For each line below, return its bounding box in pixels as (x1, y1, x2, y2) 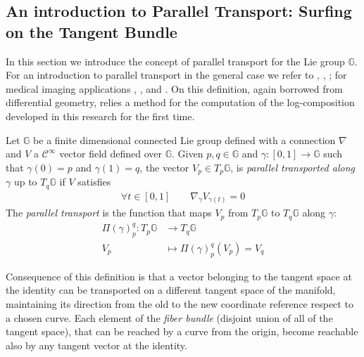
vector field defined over (59, 146, 163, 161)
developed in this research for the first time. (6, 108, 195, 123)
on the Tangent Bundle (6, 20, 177, 42)
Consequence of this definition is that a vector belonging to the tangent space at (6, 268, 352, 283)
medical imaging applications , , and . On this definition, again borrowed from (6, 81, 343, 96)
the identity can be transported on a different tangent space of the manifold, (6, 283, 336, 297)
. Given (172, 146, 203, 161)
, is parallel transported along (230, 160, 355, 174)
